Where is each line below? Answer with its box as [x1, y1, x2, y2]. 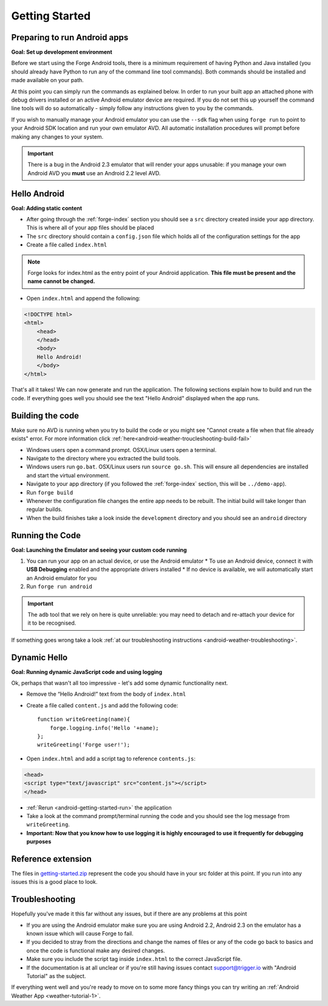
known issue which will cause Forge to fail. [26, 930, 134, 937]
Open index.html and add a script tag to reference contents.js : [26, 755, 196, 762]
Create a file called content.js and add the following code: [26, 701, 179, 709]
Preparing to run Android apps [11, 32, 129, 43]
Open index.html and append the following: [26, 294, 141, 302]
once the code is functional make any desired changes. [26, 946, 165, 954]
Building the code [11, 411, 79, 421]
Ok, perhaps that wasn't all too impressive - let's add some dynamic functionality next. [11, 679, 228, 687]
